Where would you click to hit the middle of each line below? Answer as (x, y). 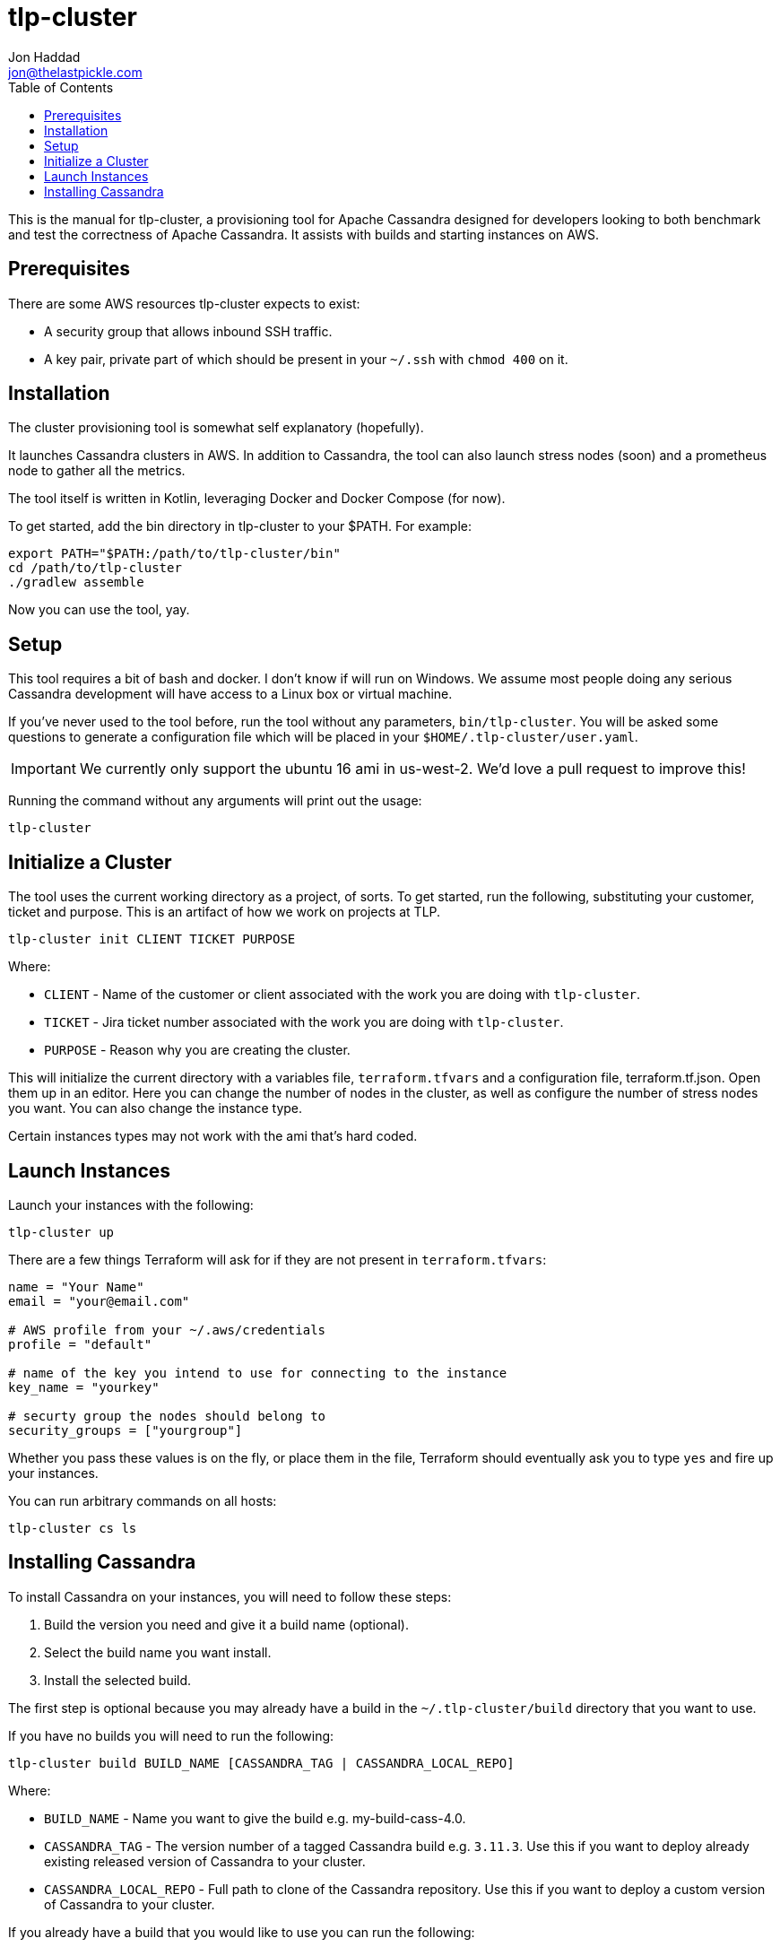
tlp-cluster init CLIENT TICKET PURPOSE (152, 939)
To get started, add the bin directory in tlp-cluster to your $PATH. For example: (240, 526)
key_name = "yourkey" (84, 1387)
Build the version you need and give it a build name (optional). (227, 1624)
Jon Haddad (44, 56)
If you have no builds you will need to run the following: (171, 1735)
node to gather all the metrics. (97, 471)
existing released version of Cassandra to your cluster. (205, 1861)
